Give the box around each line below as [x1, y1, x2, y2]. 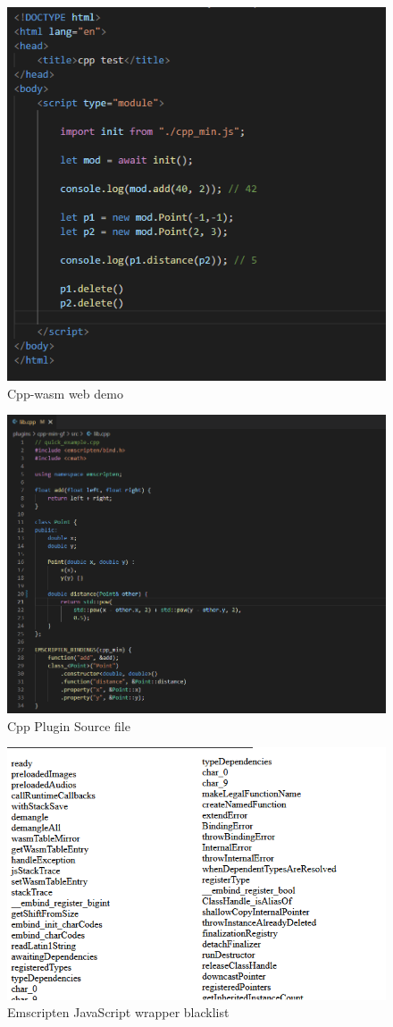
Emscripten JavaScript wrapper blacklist [7, 1003, 230, 1022]
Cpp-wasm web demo [7, 383, 123, 402]
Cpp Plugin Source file [7, 716, 130, 735]
